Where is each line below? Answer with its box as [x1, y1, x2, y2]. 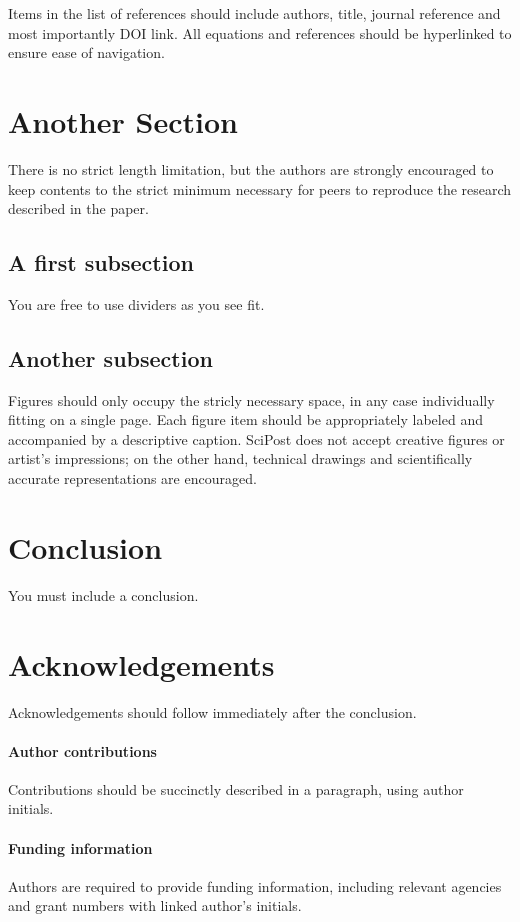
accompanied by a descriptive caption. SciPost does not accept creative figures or [8, 428, 505, 449]
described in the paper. [8, 198, 149, 219]
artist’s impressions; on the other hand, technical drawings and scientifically [8, 448, 473, 469]
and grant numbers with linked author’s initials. [8, 895, 302, 916]
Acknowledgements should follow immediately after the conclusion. [8, 701, 417, 722]
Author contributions [8, 740, 157, 761]
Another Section [8, 100, 238, 141]
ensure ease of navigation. [8, 42, 165, 63]
